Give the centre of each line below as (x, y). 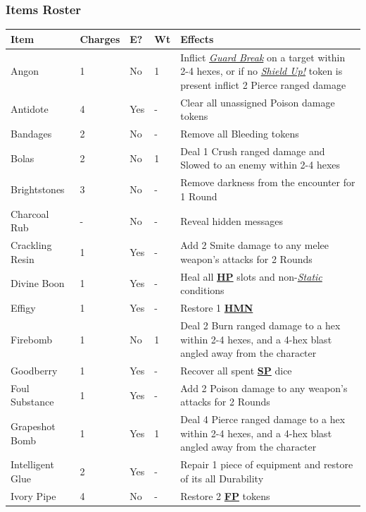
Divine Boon (38, 283)
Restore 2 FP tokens (225, 495)
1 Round (199, 196)
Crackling (31, 245)
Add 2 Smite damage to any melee (255, 245)
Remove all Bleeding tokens (240, 134)
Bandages (31, 134)
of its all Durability (222, 478)
